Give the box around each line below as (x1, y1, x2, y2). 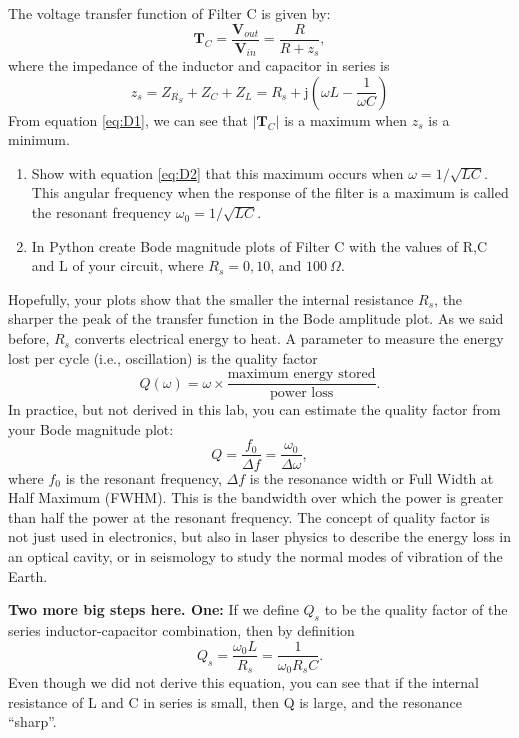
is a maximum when (284, 109, 408, 130)
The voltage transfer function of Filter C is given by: (8, 3, 331, 23)
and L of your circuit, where (31, 255, 204, 276)
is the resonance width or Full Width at (249, 467, 494, 488)
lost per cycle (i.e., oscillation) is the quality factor (8, 347, 318, 368)
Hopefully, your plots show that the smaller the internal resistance (8, 288, 414, 309)
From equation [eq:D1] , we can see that (8, 109, 249, 130)
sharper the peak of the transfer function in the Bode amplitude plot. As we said (8, 308, 504, 329)
